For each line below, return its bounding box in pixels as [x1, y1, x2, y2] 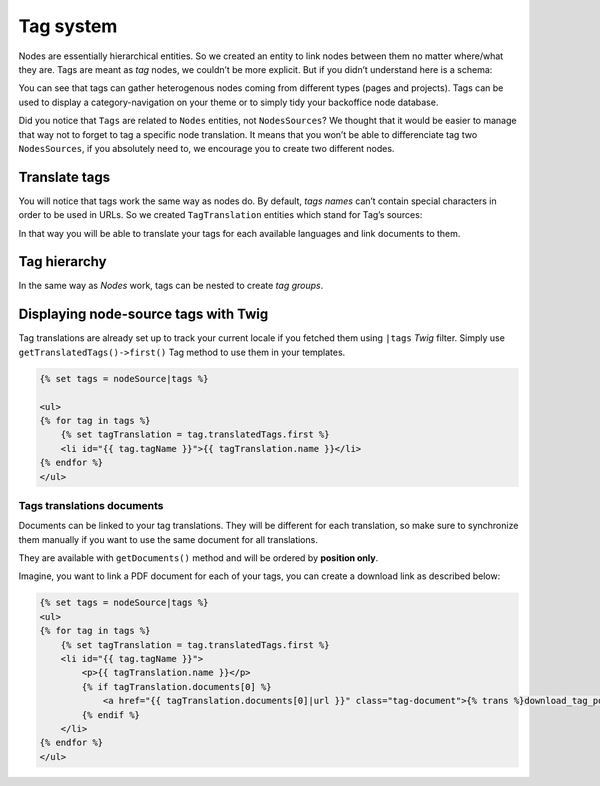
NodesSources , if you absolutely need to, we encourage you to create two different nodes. [18, 142, 395, 154]
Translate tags [18, 168, 110, 185]
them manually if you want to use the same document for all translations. [18, 533, 319, 545]
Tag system [18, 15, 118, 37]
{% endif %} [81, 709, 140, 720]
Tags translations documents [18, 498, 164, 512]
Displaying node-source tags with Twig [18, 306, 269, 323]
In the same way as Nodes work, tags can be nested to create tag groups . [18, 280, 324, 292]
